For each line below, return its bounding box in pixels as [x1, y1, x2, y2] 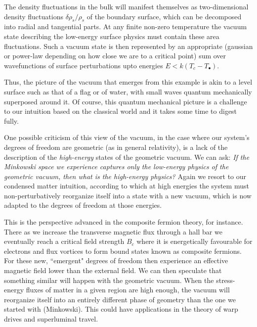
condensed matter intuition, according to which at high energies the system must [4, 181, 249, 191]
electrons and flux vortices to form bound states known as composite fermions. [4, 245, 242, 256]
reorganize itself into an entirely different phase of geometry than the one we [4, 294, 236, 304]
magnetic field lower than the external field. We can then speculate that [4, 265, 222, 276]
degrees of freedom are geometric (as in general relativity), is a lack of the [4, 141, 228, 152]
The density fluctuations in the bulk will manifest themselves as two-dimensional [4, 1, 249, 11]
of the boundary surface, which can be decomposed [86, 11, 242, 21]
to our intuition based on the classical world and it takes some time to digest [4, 106, 237, 116]
